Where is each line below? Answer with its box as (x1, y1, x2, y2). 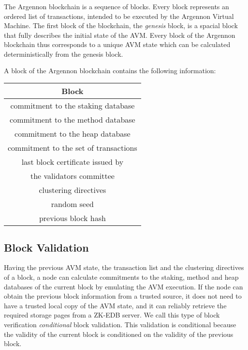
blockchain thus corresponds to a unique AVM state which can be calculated (4, 39, 231, 49)
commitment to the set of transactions (8, 142, 137, 154)
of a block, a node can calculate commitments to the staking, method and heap (4, 271, 239, 282)
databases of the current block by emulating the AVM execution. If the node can (4, 281, 243, 291)
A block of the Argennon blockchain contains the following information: (4, 65, 216, 75)
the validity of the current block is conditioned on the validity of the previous (4, 329, 233, 339)
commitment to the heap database (15, 128, 131, 140)
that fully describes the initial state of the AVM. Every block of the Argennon (4, 30, 235, 40)
